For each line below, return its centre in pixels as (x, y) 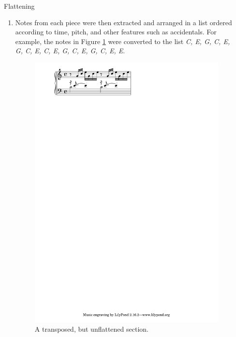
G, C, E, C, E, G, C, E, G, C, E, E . (70, 51)
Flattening (19, 6)
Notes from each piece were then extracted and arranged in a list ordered (124, 22)
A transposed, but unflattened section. (91, 329)
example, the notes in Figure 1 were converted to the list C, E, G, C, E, (123, 41)
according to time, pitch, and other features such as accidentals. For (116, 32)
